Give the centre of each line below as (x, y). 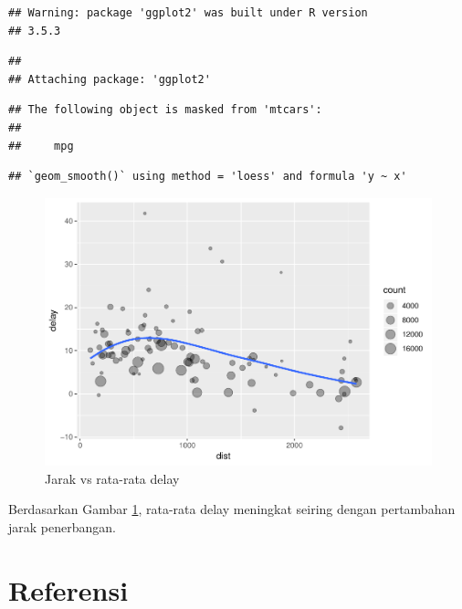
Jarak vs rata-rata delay (112, 478)
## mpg (41, 146)
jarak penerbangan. (62, 527)
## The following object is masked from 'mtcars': (165, 110)
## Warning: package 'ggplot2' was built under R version (188, 13)
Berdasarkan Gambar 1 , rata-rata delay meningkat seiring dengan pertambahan (232, 509)
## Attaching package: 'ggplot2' (110, 79)
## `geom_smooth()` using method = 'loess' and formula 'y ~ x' (208, 177)
